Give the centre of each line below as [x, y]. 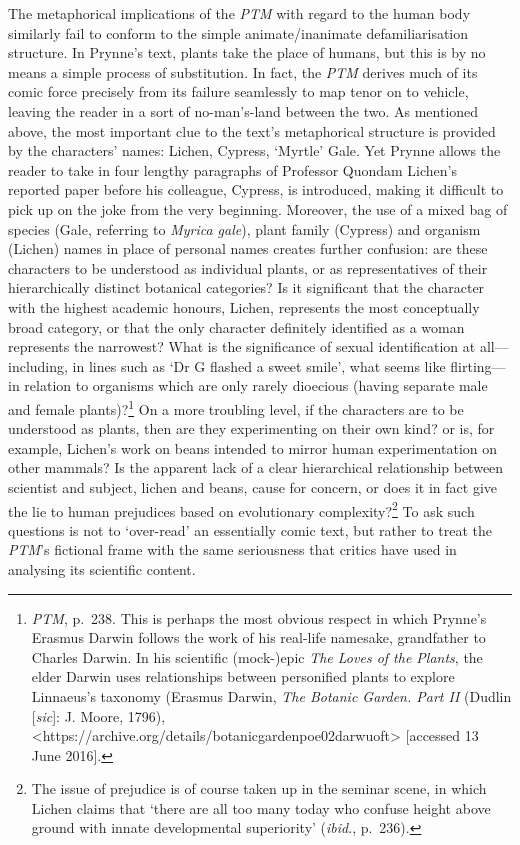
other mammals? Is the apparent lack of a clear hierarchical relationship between [256, 467]
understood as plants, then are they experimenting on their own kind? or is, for [251, 428]
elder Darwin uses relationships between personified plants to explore [243, 676]
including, [38, 365]
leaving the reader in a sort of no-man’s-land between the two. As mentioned [243, 110]
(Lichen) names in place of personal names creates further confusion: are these [248, 248]
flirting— [478, 365]
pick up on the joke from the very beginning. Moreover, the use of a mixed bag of [258, 208]
